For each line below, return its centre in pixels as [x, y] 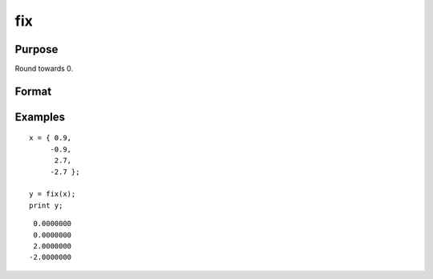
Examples [40, 117]
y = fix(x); [53, 194]
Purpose [36, 49]
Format [33, 91]
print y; [46, 205]
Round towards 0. [44, 69]
